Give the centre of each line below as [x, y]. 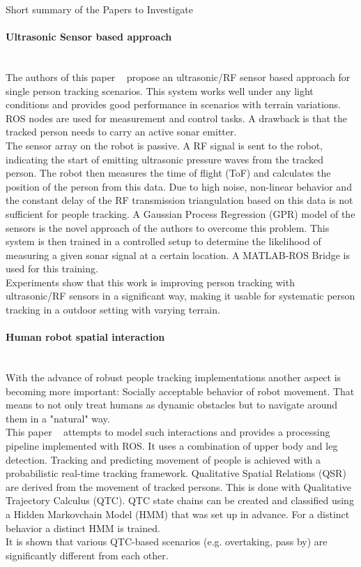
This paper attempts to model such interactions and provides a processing [168, 432]
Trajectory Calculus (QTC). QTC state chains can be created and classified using [180, 500]
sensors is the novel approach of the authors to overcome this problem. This [168, 227]
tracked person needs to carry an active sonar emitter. [121, 132]
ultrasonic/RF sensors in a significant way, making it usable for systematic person [180, 296]
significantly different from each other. [87, 555]
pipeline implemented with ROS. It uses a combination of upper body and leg [172, 446]
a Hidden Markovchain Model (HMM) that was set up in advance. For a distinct [178, 514]
